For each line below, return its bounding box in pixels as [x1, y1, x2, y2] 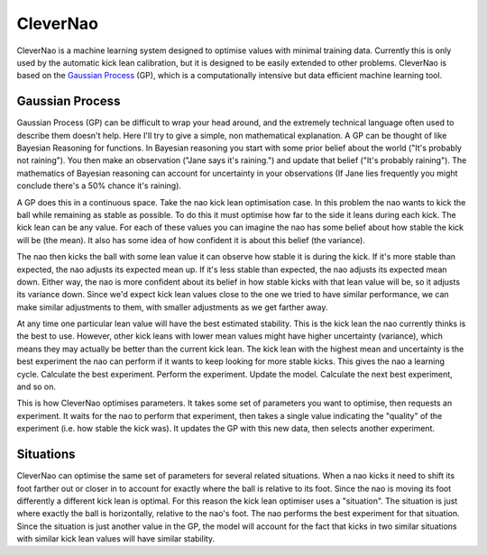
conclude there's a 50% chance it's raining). [16, 180, 182, 191]
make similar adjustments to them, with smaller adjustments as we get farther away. [16, 302, 328, 313]
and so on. [16, 381, 57, 392]
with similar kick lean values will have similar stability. [16, 533, 216, 544]
